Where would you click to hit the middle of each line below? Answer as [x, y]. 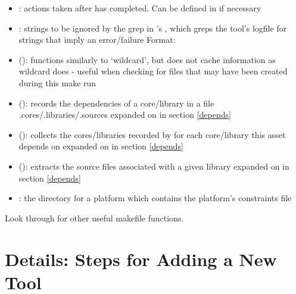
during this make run [57, 82]
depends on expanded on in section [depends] [101, 146]
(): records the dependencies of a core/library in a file [116, 103]
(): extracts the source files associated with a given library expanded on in [154, 166]
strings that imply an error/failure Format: [97, 40]
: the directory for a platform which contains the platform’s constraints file [155, 198]
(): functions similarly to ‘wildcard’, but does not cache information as [147, 59]
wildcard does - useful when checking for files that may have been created [153, 71]
